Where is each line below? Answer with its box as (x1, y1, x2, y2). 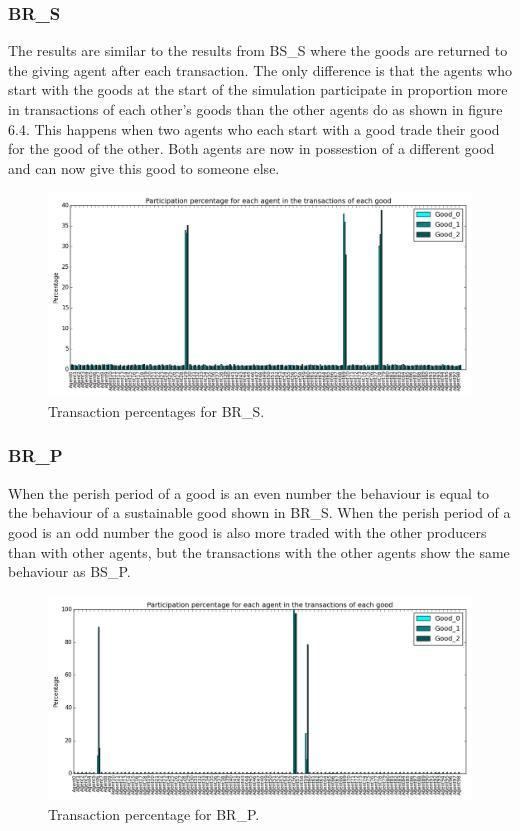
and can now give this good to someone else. (8, 157, 280, 178)
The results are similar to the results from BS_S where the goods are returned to (8, 40, 508, 61)
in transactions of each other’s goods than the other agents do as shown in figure (8, 99, 503, 119)
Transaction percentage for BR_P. (48, 804, 260, 825)
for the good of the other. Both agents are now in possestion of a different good (8, 138, 495, 159)
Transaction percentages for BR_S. (48, 400, 265, 421)
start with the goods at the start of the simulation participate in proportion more (8, 79, 508, 100)
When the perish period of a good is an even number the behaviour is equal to (8, 482, 490, 503)
